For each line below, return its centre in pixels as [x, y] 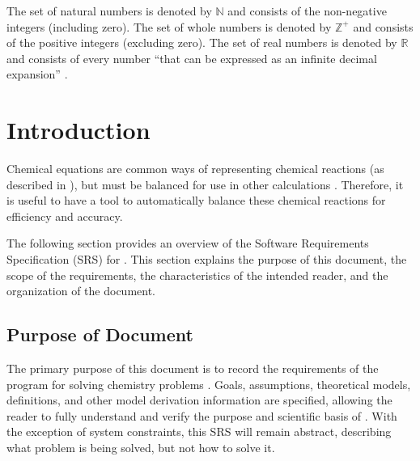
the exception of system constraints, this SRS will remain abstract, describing [199, 431]
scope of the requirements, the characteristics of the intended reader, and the [197, 275]
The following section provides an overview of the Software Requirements [188, 243]
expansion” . [37, 74]
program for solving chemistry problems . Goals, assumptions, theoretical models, [209, 384]
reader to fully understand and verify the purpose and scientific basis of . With [202, 415]
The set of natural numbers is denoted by [109, 11]
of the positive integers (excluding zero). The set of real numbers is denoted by [202, 42]
